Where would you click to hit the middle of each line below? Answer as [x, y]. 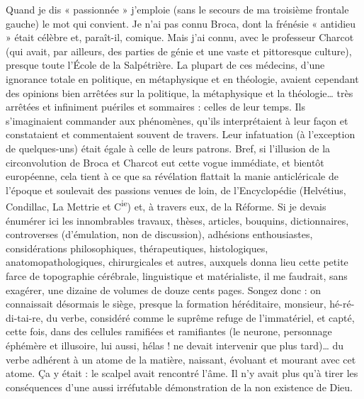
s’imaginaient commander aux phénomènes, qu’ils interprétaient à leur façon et [177, 120]
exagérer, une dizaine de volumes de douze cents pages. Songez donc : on [164, 290]
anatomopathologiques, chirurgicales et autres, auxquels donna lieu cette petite [177, 262]
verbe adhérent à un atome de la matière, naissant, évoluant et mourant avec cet [181, 359]
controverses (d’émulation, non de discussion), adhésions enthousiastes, [159, 234]
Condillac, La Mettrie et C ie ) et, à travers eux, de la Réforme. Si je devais [166, 205]
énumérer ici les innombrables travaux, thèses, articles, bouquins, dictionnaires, [177, 220]
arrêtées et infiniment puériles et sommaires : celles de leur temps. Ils [155, 107]
